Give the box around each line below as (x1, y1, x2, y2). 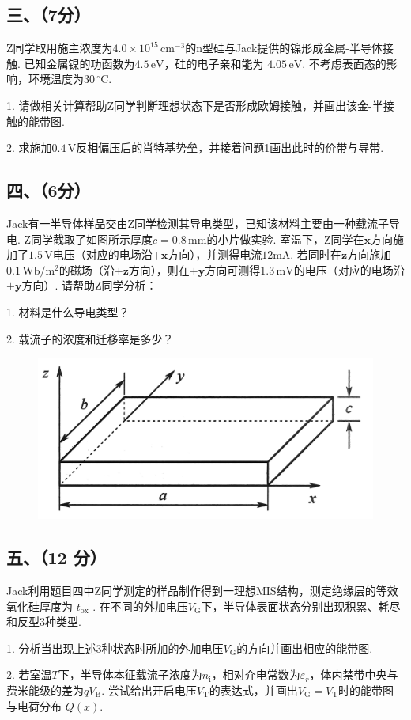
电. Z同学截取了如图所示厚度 (6, 230, 153, 247)
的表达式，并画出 (209, 682, 298, 699)
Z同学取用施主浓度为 (6, 40, 113, 56)
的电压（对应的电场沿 (293, 261, 405, 278)
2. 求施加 (6, 139, 52, 156)
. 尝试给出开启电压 (101, 682, 197, 699)
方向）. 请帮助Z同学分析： (21, 277, 157, 294)
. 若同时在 (290, 246, 341, 263)
